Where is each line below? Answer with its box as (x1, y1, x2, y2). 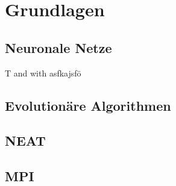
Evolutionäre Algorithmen (5, 96, 171, 114)
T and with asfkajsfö (5, 66, 81, 79)
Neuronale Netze (5, 38, 112, 57)
